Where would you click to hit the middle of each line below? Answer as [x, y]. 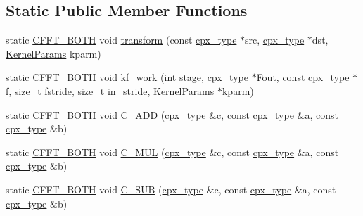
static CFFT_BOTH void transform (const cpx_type [121, 40]
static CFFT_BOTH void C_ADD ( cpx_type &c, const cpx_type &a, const [172, 114]
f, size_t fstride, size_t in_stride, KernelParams [110, 90]
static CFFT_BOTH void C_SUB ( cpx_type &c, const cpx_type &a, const [171, 189]
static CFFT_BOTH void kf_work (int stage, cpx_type [127, 77]
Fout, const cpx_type [303, 77]
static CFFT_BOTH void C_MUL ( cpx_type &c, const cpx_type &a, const [172, 152]
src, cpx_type [275, 40]
